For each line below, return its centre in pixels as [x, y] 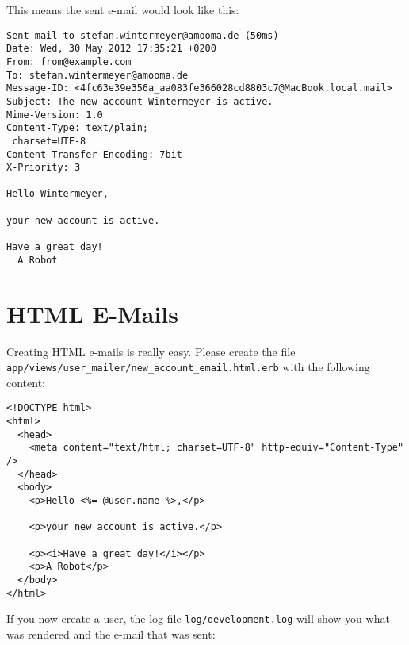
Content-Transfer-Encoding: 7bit [94, 154]
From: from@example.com [69, 61]
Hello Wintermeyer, [57, 194]
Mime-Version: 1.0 [55, 115]
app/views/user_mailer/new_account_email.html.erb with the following [188, 367]
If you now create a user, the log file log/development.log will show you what [198, 618]
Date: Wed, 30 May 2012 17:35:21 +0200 [111, 49]
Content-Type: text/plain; [77, 128]
